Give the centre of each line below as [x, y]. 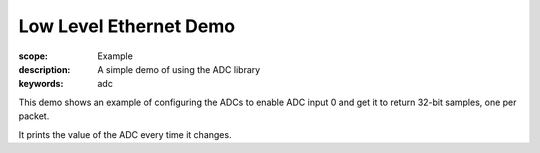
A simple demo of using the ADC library [179, 69]
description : [44, 69]
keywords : [41, 84]
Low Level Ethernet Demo [126, 26]
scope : [33, 56]
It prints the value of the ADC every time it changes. [125, 134]
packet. [34, 116]
